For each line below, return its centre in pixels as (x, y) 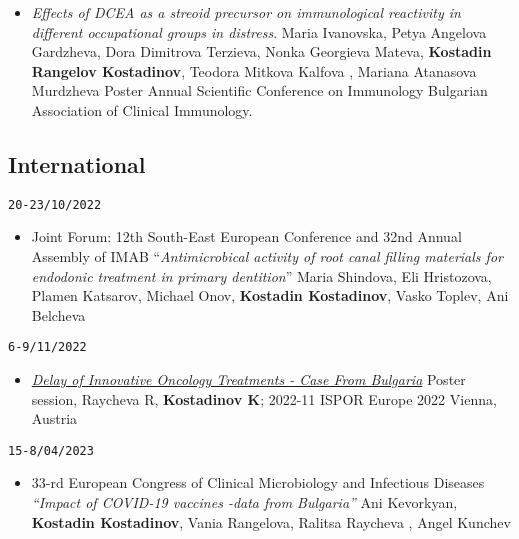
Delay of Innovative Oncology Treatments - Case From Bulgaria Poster (248, 379)
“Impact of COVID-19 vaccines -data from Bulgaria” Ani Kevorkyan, (244, 502)
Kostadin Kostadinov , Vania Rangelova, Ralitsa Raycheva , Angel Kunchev (271, 521)
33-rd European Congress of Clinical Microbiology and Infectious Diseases (258, 482)
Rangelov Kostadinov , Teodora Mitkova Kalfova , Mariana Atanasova (254, 70)
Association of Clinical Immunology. (142, 109)
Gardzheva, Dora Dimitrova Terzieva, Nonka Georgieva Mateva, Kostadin (261, 51)
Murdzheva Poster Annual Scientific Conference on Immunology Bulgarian (259, 90)
